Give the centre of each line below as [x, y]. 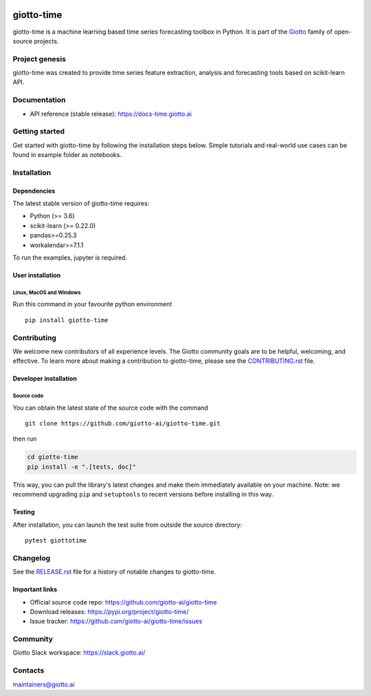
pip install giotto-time [67, 320]
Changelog [32, 558]
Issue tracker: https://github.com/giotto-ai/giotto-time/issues [116, 621]
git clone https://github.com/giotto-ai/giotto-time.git [123, 424]
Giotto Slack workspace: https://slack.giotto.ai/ [79, 653]
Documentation [39, 100]
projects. [46, 41]
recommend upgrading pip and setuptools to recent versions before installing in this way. [143, 494]
